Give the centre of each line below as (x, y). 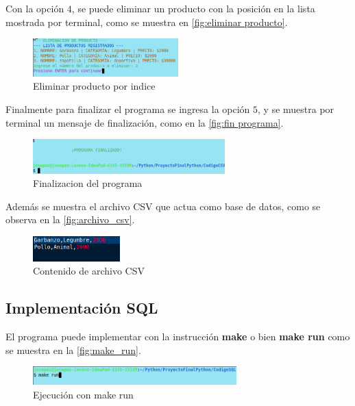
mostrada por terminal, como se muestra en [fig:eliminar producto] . (147, 22)
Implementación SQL (82, 308)
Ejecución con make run (83, 394)
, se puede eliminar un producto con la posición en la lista (193, 8)
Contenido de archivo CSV (89, 271)
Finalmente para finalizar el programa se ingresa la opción (128, 109)
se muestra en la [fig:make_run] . (73, 350)
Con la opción (35, 8)
